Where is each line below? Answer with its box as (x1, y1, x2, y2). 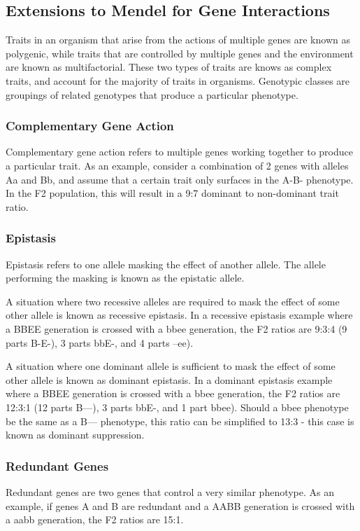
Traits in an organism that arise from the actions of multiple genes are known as (6, 32, 350, 47)
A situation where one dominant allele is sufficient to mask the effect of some (6, 359, 336, 373)
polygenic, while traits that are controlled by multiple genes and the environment (6, 46, 354, 60)
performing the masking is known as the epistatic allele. (6, 270, 245, 285)
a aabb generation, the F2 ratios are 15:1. (6, 512, 184, 527)
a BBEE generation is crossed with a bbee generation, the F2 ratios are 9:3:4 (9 (6, 321, 347, 336)
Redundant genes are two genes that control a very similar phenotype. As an (6, 484, 335, 499)
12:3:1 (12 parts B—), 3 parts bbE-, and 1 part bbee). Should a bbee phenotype (6, 399, 349, 414)
